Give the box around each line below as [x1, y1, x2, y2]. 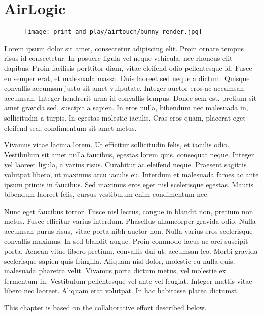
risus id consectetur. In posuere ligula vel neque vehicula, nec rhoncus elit [4, 53, 233, 63]
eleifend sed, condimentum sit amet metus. [4, 122, 137, 133]
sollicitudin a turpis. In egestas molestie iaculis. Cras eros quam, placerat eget [4, 112, 246, 123]
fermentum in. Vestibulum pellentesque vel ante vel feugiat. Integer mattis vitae [4, 275, 252, 286]
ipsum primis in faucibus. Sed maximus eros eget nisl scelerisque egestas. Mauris [4, 179, 254, 189]
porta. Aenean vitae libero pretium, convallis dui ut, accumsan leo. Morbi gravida [4, 246, 258, 256]
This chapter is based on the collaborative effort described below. [4, 302, 207, 313]
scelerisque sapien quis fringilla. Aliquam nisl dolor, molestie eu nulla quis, [4, 255, 235, 266]
